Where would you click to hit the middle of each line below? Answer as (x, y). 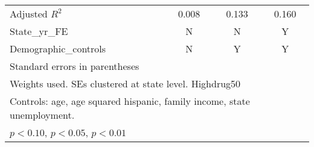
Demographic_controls (58, 48)
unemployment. (42, 115)
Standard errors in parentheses (75, 66)
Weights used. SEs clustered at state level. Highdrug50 (125, 83)
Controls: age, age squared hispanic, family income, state (130, 101)
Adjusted (29, 14)
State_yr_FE (39, 31)
